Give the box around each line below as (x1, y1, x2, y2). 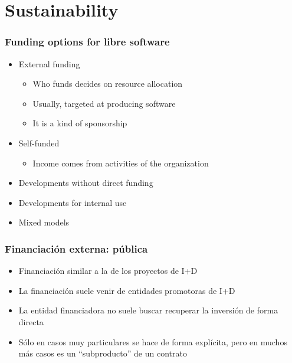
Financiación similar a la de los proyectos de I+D (18, 264, 198, 277)
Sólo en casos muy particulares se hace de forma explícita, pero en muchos (18, 335, 287, 348)
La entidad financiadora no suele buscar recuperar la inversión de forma (18, 304, 278, 316)
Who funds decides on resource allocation (32, 77, 183, 90)
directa (18, 315, 44, 328)
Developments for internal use (18, 196, 127, 208)
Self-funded (18, 136, 60, 149)
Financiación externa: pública (5, 241, 148, 256)
